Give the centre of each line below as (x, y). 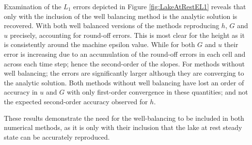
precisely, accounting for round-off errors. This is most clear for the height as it (127, 35)
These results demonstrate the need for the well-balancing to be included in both (124, 118)
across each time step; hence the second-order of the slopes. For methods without (125, 63)
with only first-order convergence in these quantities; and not (157, 92)
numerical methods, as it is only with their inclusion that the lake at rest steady (123, 127)
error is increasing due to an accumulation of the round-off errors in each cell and (125, 54)
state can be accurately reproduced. (57, 137)
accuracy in (21, 92)
